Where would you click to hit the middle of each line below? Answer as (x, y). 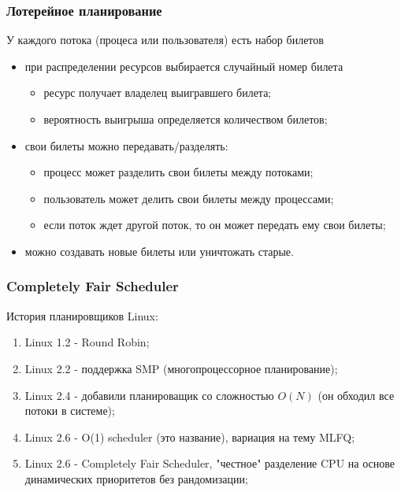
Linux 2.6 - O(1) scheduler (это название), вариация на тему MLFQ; (190, 437)
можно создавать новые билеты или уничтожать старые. (159, 251)
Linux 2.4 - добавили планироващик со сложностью (149, 395)
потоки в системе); (70, 411)
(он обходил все (356, 395)
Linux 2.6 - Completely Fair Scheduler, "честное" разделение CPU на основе (210, 463)
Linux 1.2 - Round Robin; (87, 342)
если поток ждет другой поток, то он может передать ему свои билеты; (215, 225)
